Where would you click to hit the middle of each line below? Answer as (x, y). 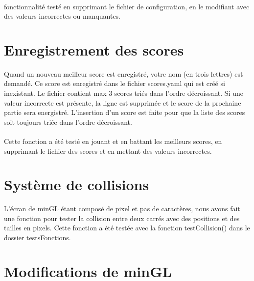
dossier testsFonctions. (37, 237)
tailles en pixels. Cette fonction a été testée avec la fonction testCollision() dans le (127, 228)
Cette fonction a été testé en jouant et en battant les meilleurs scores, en (113, 141)
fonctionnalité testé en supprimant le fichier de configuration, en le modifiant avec (127, 6)
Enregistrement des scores (94, 49)
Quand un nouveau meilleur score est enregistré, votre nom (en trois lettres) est (124, 73)
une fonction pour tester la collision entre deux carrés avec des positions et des (122, 218)
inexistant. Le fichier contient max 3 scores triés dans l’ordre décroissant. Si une (124, 93)
